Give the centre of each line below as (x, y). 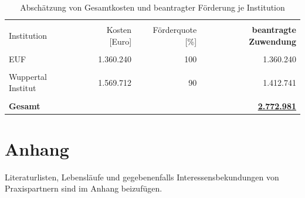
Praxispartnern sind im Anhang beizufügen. (84, 188)
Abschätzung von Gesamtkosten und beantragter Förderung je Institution (152, 7)
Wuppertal (28, 76)
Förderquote (175, 30)
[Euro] (121, 41)
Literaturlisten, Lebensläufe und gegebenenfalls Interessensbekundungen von (142, 177)
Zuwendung (272, 41)
